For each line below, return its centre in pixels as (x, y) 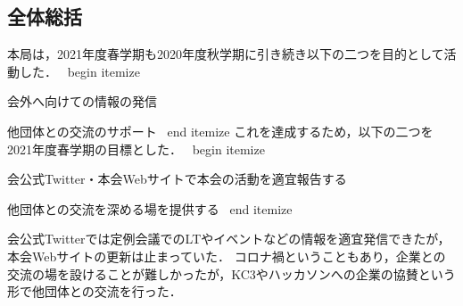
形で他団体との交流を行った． (95, 291)
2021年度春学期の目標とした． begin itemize (136, 149)
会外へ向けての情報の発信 (82, 101)
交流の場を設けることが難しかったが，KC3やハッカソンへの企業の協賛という (231, 273)
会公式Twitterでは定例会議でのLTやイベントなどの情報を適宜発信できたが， (229, 239)
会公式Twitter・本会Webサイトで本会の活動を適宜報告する (177, 179)
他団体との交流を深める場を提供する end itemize (150, 208)
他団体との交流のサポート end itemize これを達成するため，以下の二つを (220, 131)
